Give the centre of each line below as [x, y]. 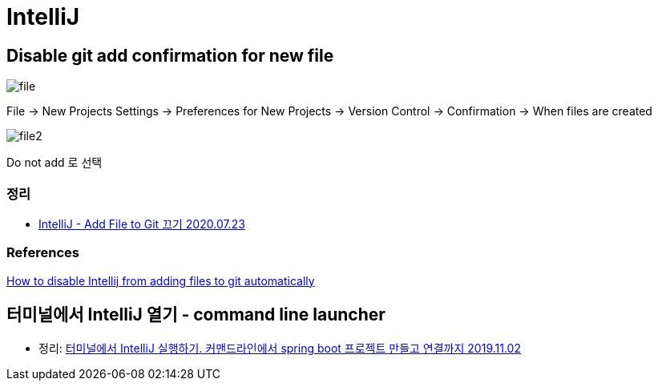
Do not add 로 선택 [54, 163]
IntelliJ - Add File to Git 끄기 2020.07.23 [142, 224]
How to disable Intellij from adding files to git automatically [161, 280]
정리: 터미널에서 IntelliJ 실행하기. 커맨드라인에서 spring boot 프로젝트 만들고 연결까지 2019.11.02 [280, 348]
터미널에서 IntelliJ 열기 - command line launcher [196, 315]
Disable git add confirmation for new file [170, 55]
